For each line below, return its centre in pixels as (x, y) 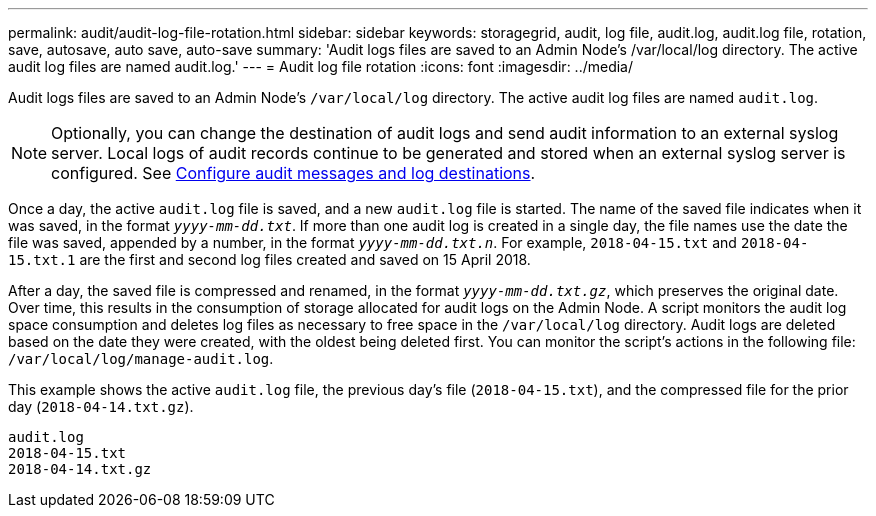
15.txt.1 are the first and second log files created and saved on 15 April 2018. (269, 259)
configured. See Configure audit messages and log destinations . (293, 173)
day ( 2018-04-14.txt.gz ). (101, 406)
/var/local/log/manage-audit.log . (141, 358)
